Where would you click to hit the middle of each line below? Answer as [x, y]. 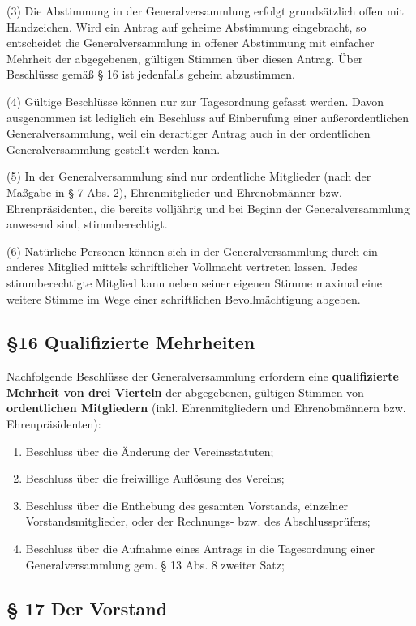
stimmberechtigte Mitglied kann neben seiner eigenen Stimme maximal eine [194, 282]
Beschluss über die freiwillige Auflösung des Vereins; [155, 478]
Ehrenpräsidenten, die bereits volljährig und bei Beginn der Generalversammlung [208, 208]
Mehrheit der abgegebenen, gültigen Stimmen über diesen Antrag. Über [185, 58]
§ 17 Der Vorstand [87, 608]
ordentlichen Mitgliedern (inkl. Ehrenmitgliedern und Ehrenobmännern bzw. [206, 408]
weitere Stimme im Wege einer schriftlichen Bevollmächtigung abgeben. [184, 298]
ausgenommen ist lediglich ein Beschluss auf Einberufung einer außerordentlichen [208, 117]
